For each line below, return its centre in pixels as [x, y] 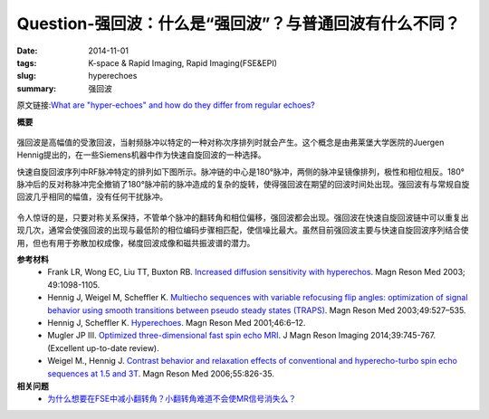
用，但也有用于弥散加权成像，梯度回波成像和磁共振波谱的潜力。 [136, 243]
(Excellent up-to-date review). [103, 348]
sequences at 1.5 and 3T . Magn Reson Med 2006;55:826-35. [161, 373]
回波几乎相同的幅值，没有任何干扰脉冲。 [92, 197]
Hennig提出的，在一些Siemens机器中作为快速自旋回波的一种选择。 [141, 155]
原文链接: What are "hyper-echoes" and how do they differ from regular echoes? [166, 105]
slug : [26, 76]
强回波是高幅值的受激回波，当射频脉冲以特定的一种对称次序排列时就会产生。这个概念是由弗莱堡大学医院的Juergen [230, 142]
